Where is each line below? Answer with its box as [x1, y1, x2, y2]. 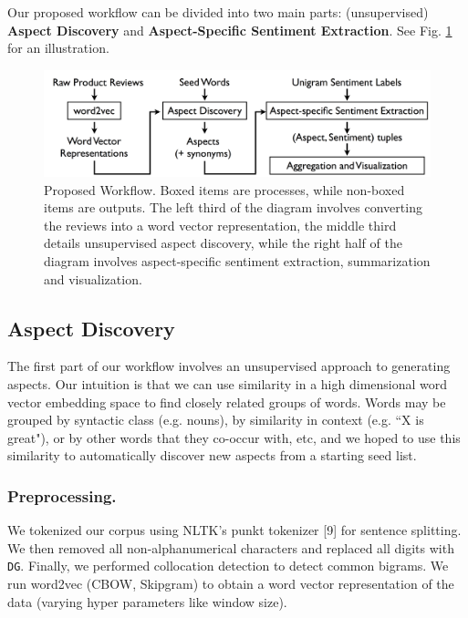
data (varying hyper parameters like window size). [7, 592, 287, 611]
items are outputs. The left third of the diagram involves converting [44, 198, 422, 217]
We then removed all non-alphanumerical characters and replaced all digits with [7, 538, 454, 557]
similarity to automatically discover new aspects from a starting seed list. [7, 446, 417, 465]
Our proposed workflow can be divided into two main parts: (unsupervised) [7, 3, 429, 21]
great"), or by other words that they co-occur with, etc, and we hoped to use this [7, 427, 461, 447]
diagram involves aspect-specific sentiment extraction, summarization [44, 251, 431, 270]
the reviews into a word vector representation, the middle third [44, 215, 397, 234]
